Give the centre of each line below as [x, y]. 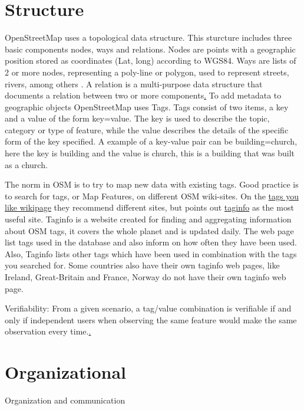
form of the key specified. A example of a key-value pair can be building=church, [151, 141]
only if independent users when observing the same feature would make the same [151, 319]
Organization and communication [65, 400]
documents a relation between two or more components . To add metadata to [143, 95]
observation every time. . [48, 331]
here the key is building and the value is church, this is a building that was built [150, 153]
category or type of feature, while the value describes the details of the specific [147, 129]
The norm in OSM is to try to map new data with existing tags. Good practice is [152, 184]
